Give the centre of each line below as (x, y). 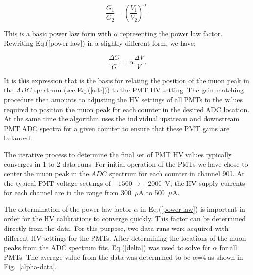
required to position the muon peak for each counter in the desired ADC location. (127, 109)
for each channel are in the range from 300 (68, 193)
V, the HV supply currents (205, 183)
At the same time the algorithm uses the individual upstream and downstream (122, 119)
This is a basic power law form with (58, 33)
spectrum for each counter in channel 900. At (177, 173)
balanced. (18, 138)
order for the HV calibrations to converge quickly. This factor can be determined (125, 218)
